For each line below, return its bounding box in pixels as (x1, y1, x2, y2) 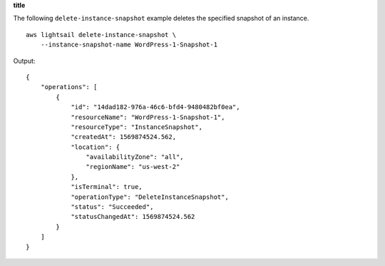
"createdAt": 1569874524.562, (71, 133, 177, 141)
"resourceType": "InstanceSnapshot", (71, 123, 203, 131)
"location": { (71, 143, 120, 151)
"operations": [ (40, 83, 98, 91)
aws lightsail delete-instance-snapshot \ (26, 31, 177, 39)
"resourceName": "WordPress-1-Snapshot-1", (71, 113, 225, 121)
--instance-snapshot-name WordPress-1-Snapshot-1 (40, 41, 217, 49)
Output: (13, 56, 36, 65)
